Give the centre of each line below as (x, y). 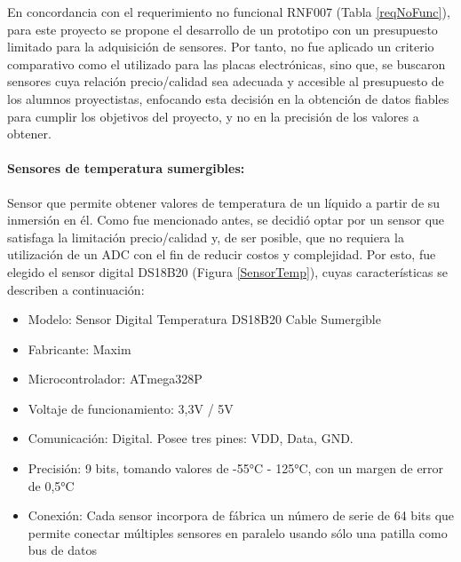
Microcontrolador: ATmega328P (115, 379)
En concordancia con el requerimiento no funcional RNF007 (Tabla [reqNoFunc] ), (229, 12)
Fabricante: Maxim (79, 348)
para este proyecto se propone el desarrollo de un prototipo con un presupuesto (223, 29)
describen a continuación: (76, 289)
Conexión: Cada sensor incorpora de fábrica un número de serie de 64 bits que (241, 515)
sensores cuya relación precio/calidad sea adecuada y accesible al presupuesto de (226, 81)
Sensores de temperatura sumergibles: (126, 168)
